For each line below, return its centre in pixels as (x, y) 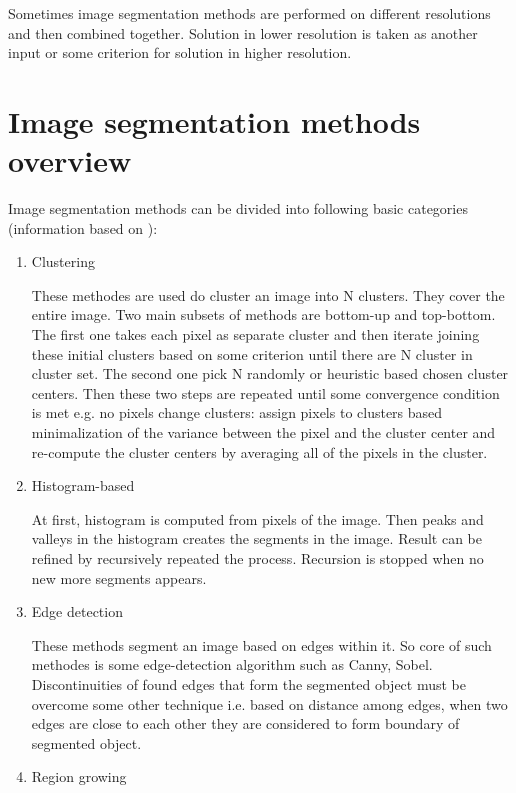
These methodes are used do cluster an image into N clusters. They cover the (268, 294)
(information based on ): (83, 227)
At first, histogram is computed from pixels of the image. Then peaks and (257, 518)
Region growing (79, 776)
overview (70, 160)
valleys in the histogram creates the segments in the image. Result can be (257, 538)
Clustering (63, 261)
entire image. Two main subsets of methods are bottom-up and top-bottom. (263, 314)
